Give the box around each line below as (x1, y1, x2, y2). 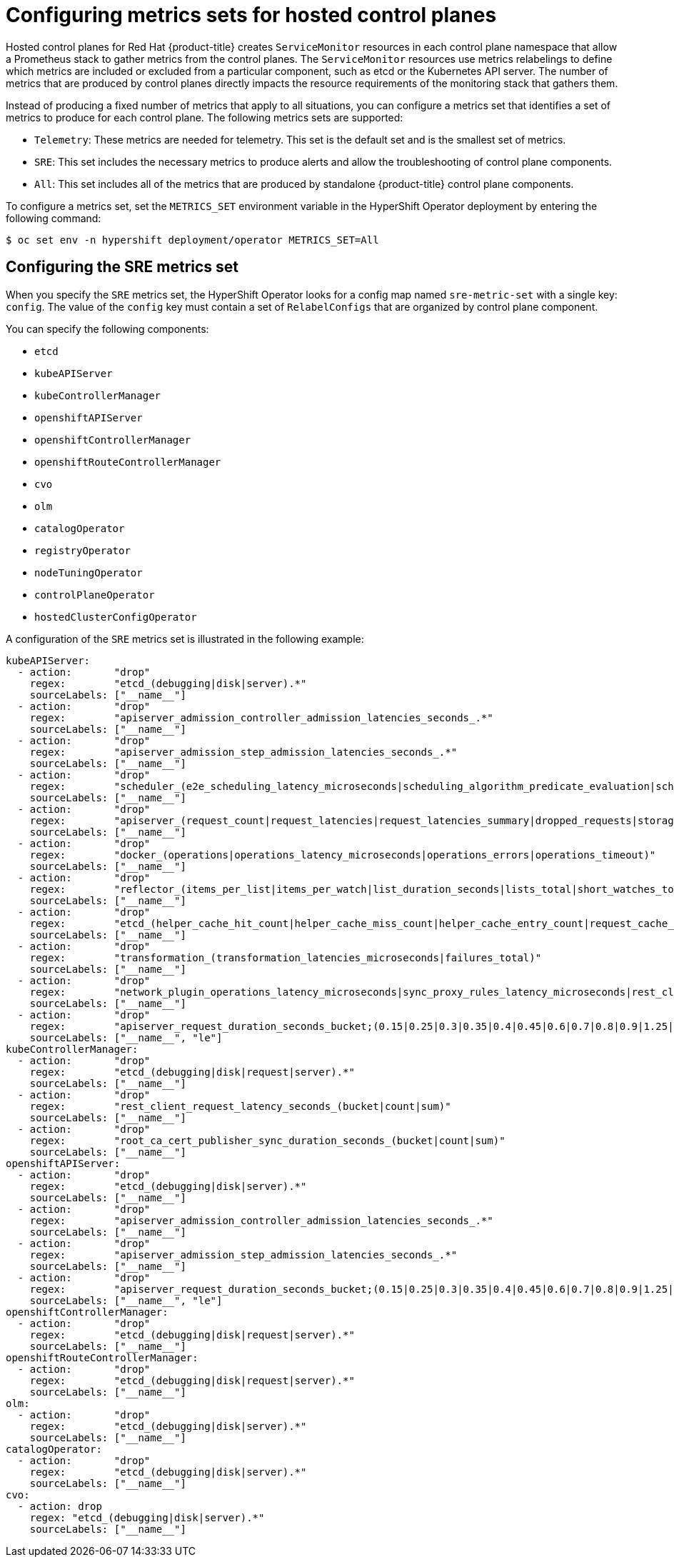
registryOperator (34, 544, 131, 556)
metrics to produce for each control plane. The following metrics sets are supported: (6, 111, 403, 124)
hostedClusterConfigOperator (34, 611, 197, 623)
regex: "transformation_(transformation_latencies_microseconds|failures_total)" (29, 951, 542, 963)
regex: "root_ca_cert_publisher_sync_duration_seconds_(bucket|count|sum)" (29, 1134, 505, 1146)
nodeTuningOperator (34, 566, 143, 579)
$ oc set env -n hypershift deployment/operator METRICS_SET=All (6, 234, 379, 246)
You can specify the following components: (6, 322, 209, 335)
